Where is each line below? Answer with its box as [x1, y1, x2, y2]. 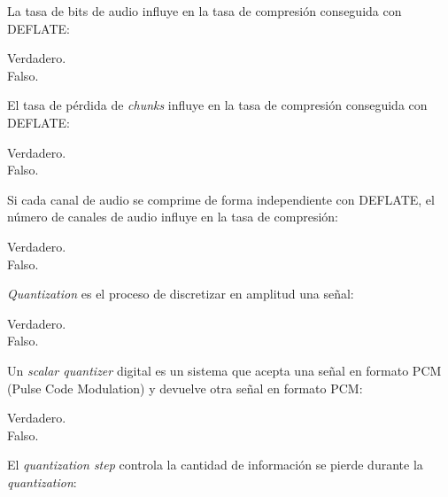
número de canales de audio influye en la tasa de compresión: [7, 207, 339, 226]
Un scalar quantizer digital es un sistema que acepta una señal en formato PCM [7, 361, 442, 379]
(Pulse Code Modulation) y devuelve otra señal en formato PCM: [7, 378, 363, 397]
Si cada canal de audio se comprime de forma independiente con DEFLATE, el [7, 190, 435, 208]
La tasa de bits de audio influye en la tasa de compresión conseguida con [7, 2, 402, 19]
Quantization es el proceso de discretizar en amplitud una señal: [7, 284, 354, 303]
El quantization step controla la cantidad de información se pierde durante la [7, 455, 423, 474]
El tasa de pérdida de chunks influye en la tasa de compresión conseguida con [7, 96, 428, 114]
